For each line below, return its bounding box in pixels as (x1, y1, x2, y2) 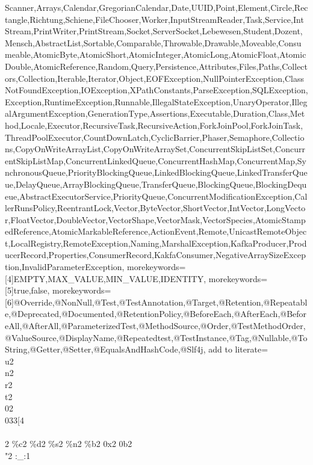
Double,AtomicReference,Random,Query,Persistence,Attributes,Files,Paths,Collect (5, 60, 308, 72)
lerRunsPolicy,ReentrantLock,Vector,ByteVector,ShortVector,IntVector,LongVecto (5, 202, 306, 214)
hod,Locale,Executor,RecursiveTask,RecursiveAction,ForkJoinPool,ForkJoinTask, (5, 119, 303, 131)
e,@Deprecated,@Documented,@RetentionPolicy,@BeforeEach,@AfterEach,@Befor (5, 307, 307, 320)
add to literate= (208, 343, 268, 356)
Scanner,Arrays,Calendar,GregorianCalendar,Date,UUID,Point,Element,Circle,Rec (5, 1, 308, 13)
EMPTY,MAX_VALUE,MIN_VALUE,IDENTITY (13, 272, 204, 285)
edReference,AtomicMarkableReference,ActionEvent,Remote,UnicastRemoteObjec (5, 225, 307, 238)
